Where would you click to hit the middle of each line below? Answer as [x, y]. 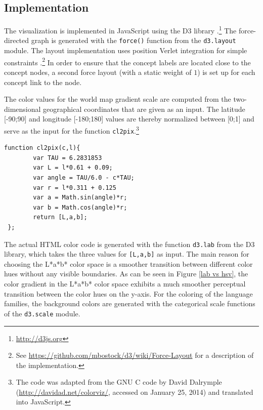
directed [17, 40]
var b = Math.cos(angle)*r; [80, 207]
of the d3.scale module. [42, 313]
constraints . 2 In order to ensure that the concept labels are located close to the [127, 61]
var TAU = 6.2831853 [68, 158]
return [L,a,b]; [60, 217]
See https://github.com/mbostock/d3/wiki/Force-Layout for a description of [135, 355]
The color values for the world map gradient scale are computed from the [118, 99]
